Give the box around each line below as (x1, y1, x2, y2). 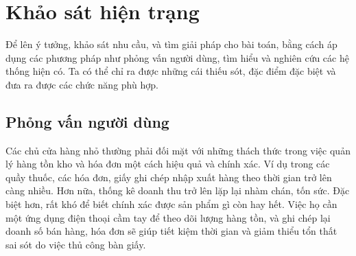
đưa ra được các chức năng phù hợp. (5, 77, 158, 91)
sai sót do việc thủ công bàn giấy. (5, 237, 146, 251)
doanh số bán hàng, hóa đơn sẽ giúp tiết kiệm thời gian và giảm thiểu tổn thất (5, 224, 337, 238)
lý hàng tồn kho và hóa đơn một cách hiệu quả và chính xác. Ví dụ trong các (5, 156, 330, 171)
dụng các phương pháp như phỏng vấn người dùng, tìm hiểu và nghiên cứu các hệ (5, 50, 349, 65)
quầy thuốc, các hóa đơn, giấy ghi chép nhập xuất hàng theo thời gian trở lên (5, 170, 332, 184)
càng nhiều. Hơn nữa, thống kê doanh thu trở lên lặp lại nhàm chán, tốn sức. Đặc (5, 183, 350, 198)
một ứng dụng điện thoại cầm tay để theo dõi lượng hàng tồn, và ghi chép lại (5, 210, 331, 224)
